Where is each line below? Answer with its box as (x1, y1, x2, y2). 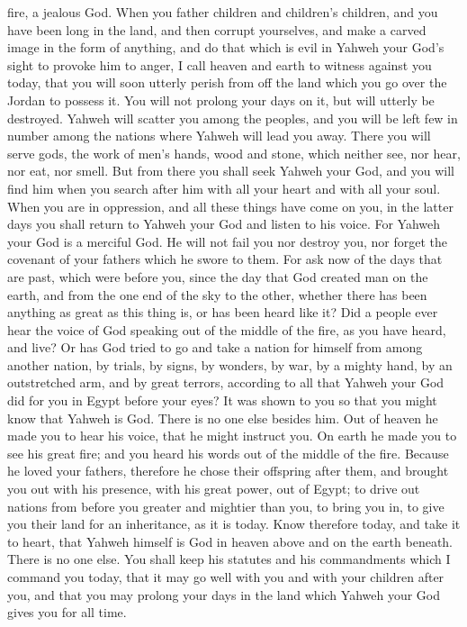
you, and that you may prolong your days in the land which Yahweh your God (7, 585, 441, 604)
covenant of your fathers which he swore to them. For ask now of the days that (7, 250, 443, 268)
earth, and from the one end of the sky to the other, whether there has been (7, 285, 427, 304)
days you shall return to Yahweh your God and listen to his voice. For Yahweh (7, 214, 441, 233)
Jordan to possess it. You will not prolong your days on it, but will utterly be (7, 90, 435, 109)
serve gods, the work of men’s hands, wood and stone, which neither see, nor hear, (7, 143, 461, 162)
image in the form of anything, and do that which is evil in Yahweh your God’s (7, 38, 445, 57)
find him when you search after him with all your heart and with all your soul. (7, 178, 441, 197)
